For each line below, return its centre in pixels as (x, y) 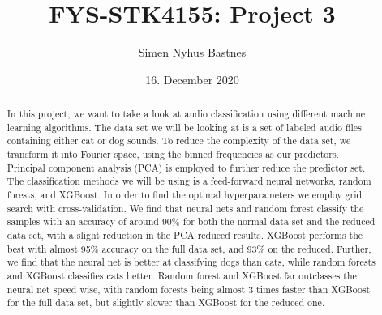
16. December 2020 (192, 79)
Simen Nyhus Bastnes (192, 52)
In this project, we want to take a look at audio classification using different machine (186, 114)
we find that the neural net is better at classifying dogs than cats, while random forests (191, 262)
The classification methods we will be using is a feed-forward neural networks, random (189, 181)
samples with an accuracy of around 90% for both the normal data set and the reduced (191, 221)
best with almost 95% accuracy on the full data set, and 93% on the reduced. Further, (189, 248)
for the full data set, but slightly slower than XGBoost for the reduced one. (166, 302)
